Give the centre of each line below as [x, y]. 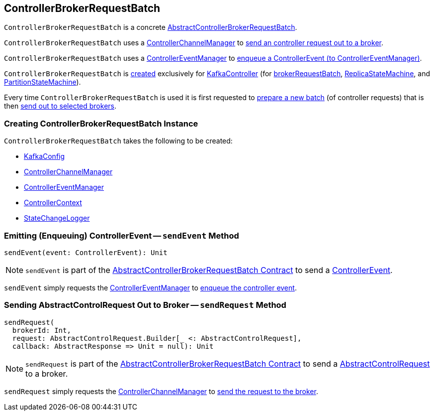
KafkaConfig [44, 156]
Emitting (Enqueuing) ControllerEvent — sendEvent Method [122, 235]
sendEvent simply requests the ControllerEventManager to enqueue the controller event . [150, 287]
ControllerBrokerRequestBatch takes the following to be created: [118, 141]
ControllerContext [53, 203]
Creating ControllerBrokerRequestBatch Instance [101, 123]
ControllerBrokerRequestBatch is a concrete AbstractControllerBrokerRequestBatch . [151, 27]
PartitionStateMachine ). [43, 82]
